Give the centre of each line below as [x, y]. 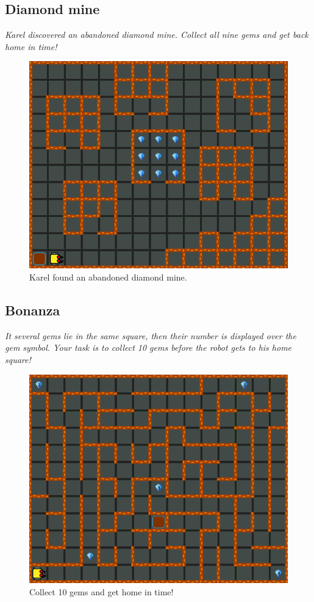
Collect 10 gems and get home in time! [102, 591]
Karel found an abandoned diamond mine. [108, 277]
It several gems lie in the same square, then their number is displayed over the [151, 335]
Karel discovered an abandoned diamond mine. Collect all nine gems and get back [157, 35]
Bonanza [33, 310]
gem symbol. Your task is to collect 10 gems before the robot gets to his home [148, 347]
